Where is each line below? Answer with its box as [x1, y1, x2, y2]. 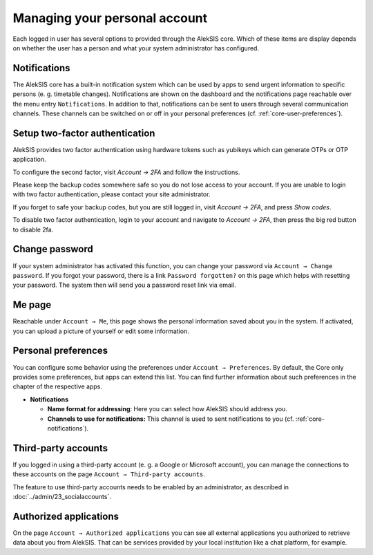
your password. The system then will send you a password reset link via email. [12, 281, 236, 290]
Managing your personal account [12, 10, 208, 26]
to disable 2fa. [12, 225, 54, 234]
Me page [12, 299, 52, 311]
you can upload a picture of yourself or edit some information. [12, 327, 189, 335]
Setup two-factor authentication [12, 127, 155, 139]
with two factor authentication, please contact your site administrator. [12, 190, 211, 198]
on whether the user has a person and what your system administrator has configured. [12, 44, 259, 52]
